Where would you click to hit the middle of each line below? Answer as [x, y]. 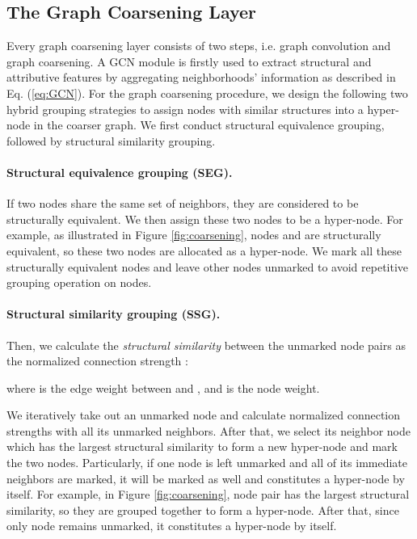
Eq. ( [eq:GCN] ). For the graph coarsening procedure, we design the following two [207, 93]
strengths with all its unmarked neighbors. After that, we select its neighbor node [208, 430]
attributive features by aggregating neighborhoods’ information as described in [201, 77]
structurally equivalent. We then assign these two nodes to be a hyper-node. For [205, 219]
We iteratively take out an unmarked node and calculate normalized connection [204, 415]
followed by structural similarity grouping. [111, 140]
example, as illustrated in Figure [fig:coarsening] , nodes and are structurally [194, 235]
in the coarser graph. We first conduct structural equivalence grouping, [209, 125]
